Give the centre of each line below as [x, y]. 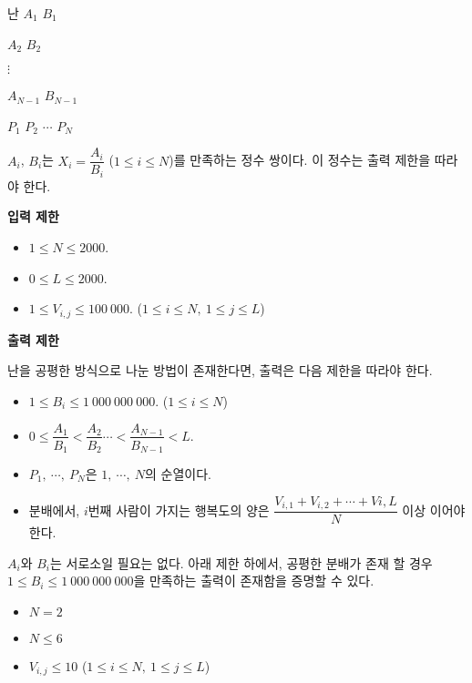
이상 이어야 [434, 510]
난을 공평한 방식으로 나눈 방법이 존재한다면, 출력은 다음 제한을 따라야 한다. [220, 370]
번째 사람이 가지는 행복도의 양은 [179, 510]
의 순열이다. [178, 474]
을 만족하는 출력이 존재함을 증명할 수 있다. [254, 581]
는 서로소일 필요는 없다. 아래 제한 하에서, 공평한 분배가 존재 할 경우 [241, 562]
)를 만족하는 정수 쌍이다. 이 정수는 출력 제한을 [300, 160]
